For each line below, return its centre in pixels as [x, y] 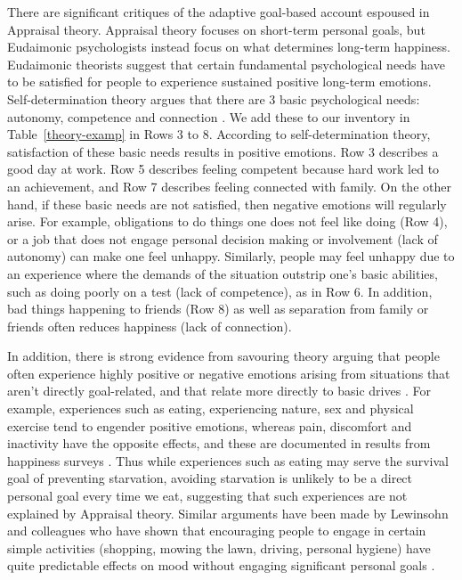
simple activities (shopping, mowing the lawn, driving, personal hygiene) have [219, 547]
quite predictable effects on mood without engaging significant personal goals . [221, 565]
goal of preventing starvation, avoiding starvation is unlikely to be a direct [210, 478]
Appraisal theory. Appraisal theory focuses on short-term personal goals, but [216, 29]
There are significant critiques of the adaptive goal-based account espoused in [219, 12]
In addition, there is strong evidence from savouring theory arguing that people [223, 356]
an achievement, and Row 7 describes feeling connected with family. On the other [229, 186]
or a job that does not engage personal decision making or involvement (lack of [223, 238]
